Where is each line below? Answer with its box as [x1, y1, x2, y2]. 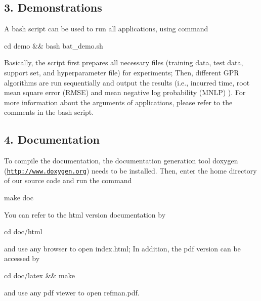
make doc [4, 192, 33, 202]
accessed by [4, 253, 40, 264]
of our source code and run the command [4, 175, 132, 186]
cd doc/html [4, 226, 42, 237]
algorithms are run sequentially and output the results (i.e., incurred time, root [4, 77, 250, 88]
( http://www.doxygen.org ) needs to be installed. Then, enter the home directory [4, 165, 257, 176]
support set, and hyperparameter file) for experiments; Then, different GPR [4, 67, 239, 77]
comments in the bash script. [4, 107, 94, 117]
